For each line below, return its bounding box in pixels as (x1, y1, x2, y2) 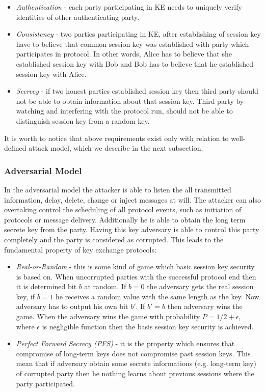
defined (4, 143, 26, 153)
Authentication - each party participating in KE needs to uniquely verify (16, 2, 242, 12)
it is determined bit (16, 281, 77, 292)
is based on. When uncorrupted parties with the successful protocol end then (16, 271, 256, 282)
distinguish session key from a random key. (16, 115, 150, 126)
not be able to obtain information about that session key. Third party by (16, 95, 244, 106)
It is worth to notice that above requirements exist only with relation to (4, 132, 229, 143)
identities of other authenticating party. (16, 11, 140, 22)
